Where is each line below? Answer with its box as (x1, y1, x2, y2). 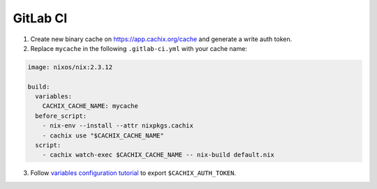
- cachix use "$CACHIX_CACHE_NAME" (42, 131, 164, 139)
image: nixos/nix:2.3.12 (27, 63, 113, 71)
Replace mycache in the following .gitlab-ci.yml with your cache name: (30, 44, 248, 52)
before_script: (35, 112, 87, 120)
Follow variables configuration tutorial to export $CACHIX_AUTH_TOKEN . (30, 169, 237, 177)
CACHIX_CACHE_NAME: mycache (42, 102, 139, 110)
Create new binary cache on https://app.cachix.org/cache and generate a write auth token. (30, 35, 293, 43)
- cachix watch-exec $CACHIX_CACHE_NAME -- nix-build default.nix (42, 151, 275, 159)
